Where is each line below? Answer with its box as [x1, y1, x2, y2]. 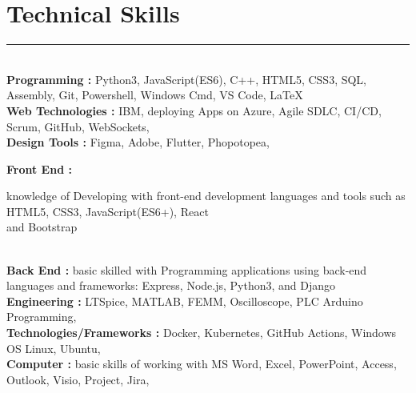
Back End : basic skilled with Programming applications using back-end [6, 261, 367, 278]
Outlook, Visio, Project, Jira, [6, 371, 150, 387]
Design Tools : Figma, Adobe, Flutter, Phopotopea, [6, 134, 270, 150]
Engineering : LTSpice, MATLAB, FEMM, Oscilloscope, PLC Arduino [6, 292, 363, 309]
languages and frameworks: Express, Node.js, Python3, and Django [6, 277, 336, 294]
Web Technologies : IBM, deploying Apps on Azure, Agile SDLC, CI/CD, [6, 102, 382, 118]
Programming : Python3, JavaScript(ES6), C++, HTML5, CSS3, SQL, [6, 70, 367, 87]
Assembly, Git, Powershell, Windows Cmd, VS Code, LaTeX [6, 86, 303, 103]
